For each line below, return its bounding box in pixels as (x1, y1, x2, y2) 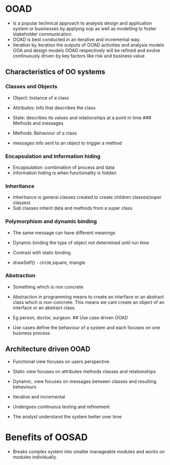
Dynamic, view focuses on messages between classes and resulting (12, 378, 157, 385)
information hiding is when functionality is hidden (12, 170, 116, 176)
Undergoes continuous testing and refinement (12, 403, 110, 410)
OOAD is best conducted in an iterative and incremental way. (12, 36, 141, 43)
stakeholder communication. (12, 31, 73, 37)
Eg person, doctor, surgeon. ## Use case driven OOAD (12, 314, 129, 320)
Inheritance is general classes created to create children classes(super (12, 194, 162, 200)
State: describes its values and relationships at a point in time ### (12, 114, 152, 120)
